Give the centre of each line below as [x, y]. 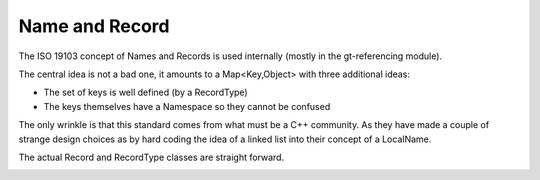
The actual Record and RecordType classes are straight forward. [151, 157]
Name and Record [94, 26]
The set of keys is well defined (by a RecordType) [146, 92]
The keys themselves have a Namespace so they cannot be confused [187, 106]
